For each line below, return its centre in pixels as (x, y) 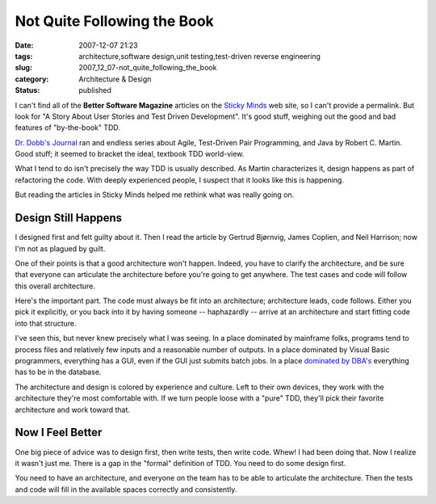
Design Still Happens (69, 218)
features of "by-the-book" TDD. (68, 128)
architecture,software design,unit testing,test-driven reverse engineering (199, 56)
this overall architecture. (55, 286)
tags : (24, 56)
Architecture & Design (115, 79)
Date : (24, 45)
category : (32, 79)
